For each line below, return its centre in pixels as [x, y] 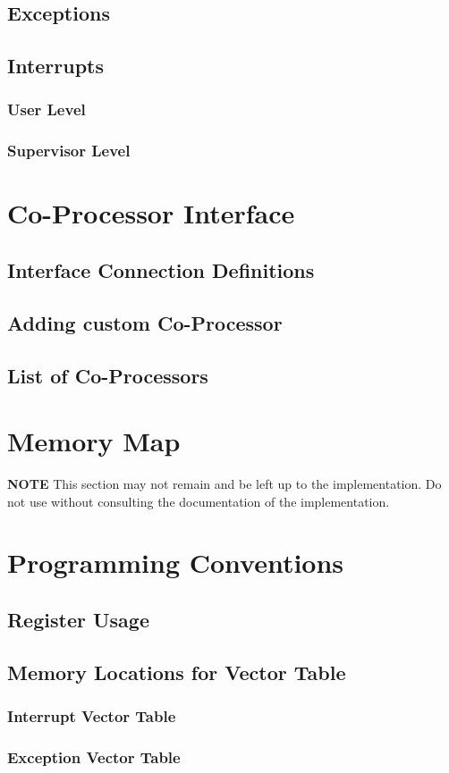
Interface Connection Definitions [161, 270]
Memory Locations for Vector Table [177, 672]
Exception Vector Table [94, 756]
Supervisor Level [69, 151]
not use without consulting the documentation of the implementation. [199, 501]
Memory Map [94, 441]
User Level [47, 109]
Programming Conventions [176, 563]
